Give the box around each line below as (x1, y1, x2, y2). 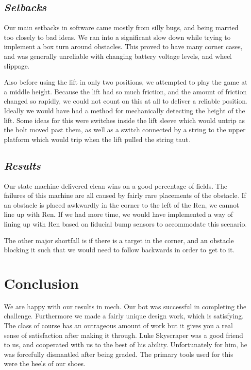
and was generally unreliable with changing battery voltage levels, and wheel (4, 51, 232, 61)
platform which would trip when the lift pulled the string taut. (4, 134, 190, 144)
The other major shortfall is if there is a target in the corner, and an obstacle (4, 235, 234, 245)
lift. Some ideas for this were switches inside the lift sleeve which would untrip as (4, 115, 245, 125)
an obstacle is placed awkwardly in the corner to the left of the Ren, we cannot (4, 199, 239, 210)
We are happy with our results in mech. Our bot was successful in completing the (4, 301, 247, 311)
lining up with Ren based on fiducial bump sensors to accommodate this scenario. (4, 218, 247, 229)
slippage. (4, 60, 30, 70)
